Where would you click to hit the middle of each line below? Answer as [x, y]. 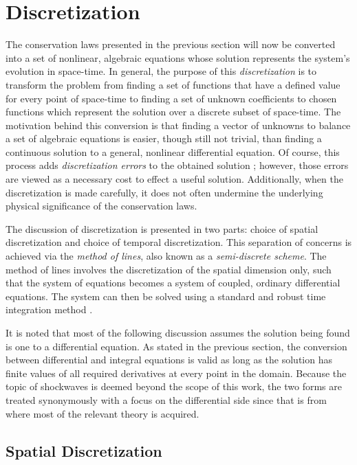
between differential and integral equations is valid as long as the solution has [169, 360]
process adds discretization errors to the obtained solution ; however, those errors [177, 165]
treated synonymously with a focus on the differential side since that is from [166, 399]
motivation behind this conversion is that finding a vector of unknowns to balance [178, 125]
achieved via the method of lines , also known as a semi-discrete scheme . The [166, 256]
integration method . [49, 309]
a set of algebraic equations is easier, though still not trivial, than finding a [164, 138]
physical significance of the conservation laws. [101, 206]
